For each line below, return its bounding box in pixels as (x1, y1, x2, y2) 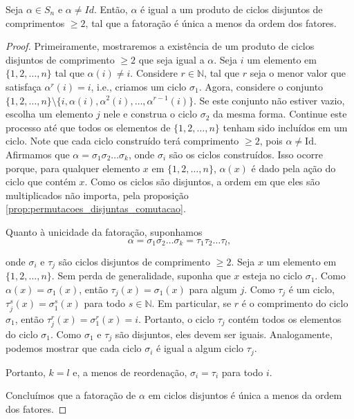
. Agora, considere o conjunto (198, 79, 324, 93)
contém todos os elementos (228, 311, 342, 326)
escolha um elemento (6, 106, 93, 121)
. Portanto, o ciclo (138, 311, 215, 326)
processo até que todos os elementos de (6, 120, 171, 134)
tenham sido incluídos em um (223, 120, 348, 134)
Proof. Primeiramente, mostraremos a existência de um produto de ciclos (6, 39, 315, 53)
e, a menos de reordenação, (73, 364, 187, 379)
